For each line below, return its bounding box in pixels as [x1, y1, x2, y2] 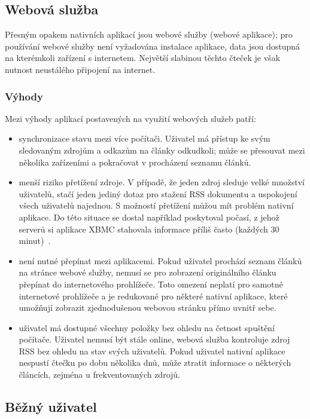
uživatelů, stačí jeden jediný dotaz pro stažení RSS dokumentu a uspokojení [19, 187, 297, 200]
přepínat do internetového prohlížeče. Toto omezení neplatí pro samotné [19, 277, 283, 290]
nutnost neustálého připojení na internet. [5, 63, 156, 75]
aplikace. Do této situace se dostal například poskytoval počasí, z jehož [19, 210, 279, 223]
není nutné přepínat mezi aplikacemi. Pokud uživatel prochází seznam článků [19, 254, 302, 267]
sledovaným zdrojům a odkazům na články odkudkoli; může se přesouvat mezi [19, 143, 305, 156]
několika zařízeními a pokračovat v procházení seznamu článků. [19, 155, 251, 168]
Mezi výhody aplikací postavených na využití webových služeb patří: [5, 112, 256, 124]
